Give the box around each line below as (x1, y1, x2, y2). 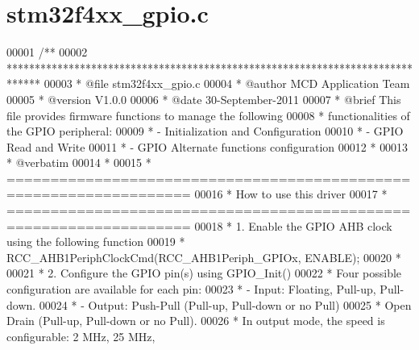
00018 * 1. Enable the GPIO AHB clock (194, 217, 392, 234)
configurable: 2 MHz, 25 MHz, (6, 327, 156, 344)
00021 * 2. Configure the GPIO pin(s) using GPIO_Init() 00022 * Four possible (6, 265, 402, 281)
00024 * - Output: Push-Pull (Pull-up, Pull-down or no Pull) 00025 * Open (39, 296, 412, 313)
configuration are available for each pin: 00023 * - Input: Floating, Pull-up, (6, 281, 376, 298)
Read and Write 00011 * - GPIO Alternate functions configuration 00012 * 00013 (6, 138, 409, 155)
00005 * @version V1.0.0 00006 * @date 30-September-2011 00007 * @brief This (6, 90, 401, 107)
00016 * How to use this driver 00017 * (194, 185, 388, 202)
